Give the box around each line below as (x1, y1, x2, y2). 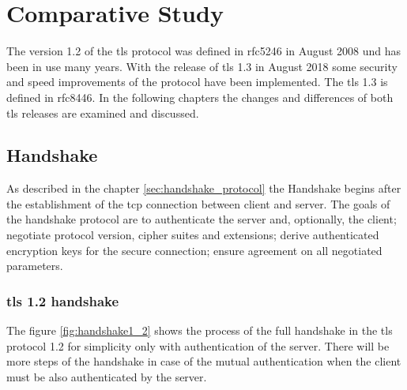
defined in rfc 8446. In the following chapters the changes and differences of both (6, 88, 394, 105)
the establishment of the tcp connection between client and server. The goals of (6, 195, 390, 212)
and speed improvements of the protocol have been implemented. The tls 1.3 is (6, 73, 388, 90)
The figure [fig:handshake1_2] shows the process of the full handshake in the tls (6, 322, 393, 339)
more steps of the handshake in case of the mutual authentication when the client (6, 353, 401, 369)
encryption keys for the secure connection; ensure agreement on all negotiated (6, 242, 383, 258)
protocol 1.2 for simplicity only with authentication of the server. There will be (6, 337, 390, 354)
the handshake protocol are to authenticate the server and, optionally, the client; (6, 211, 397, 227)
